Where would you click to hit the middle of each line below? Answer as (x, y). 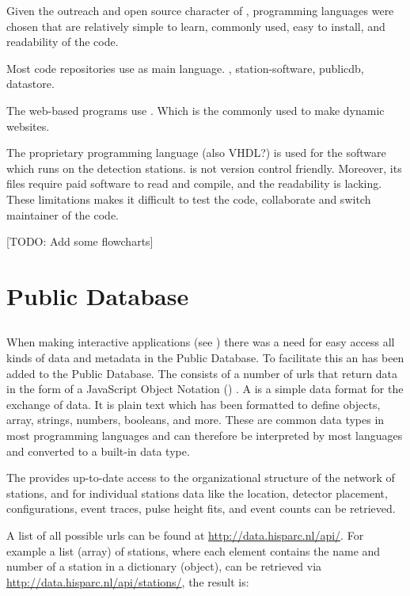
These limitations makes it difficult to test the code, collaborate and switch (189, 199)
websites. (28, 126)
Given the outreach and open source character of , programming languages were (200, 10)
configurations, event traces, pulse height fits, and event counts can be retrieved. (201, 508)
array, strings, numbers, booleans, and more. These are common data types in (196, 420)
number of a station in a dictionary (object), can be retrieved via (164, 566)
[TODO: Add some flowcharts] (80, 241)
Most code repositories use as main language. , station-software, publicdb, (185, 68)
